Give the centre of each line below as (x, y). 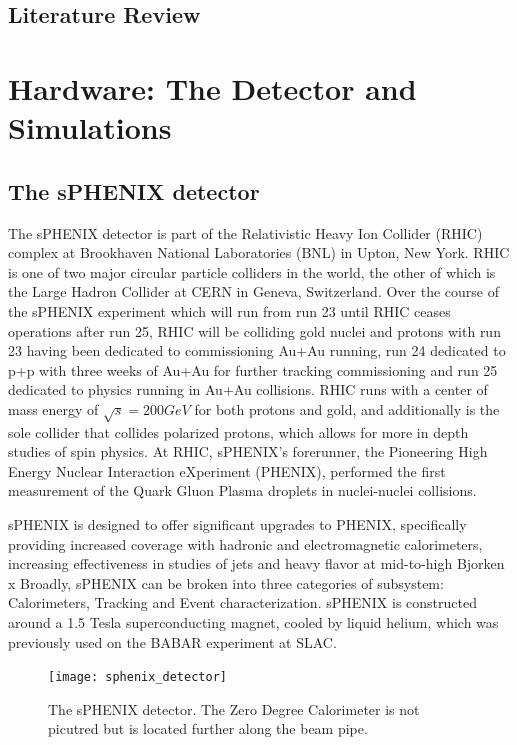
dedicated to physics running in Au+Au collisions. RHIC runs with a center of (248, 389)
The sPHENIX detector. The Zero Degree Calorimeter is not (234, 708)
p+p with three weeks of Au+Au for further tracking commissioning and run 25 (253, 369)
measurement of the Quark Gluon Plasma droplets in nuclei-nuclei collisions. (242, 490)
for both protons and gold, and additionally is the (347, 408)
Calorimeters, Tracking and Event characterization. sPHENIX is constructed (242, 602)
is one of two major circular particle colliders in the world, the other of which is (252, 271)
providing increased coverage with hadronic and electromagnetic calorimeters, (245, 543)
